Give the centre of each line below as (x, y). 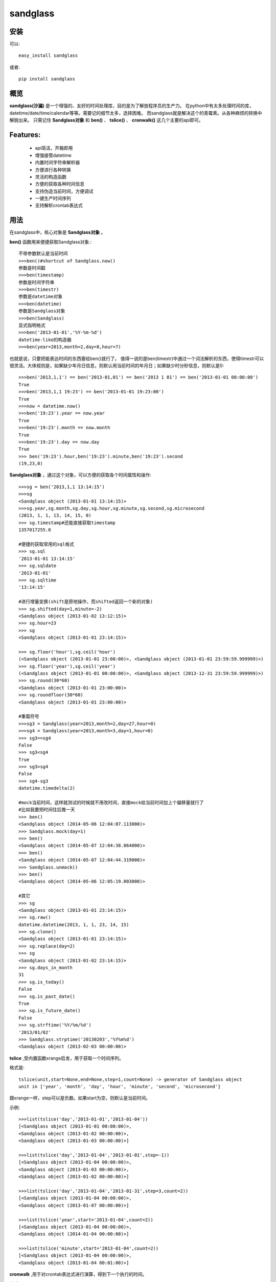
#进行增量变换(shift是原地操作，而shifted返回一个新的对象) (86, 602)
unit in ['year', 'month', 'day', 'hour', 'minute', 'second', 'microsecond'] (120, 1086)
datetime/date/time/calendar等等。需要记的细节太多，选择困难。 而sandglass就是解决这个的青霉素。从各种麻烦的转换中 (136, 113)
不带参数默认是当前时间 (43, 254)
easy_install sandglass (48, 56)
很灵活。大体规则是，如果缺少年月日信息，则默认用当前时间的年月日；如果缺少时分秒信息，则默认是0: (117, 366)
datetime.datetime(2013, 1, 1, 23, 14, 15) (74, 925)
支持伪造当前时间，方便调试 (64, 191)
